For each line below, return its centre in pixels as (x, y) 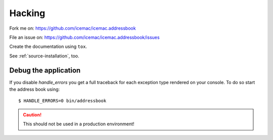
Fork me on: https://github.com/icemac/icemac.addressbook (73, 28)
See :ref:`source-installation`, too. (44, 56)
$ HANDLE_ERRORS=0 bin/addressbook (62, 101)
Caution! (32, 115)
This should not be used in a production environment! (79, 124)
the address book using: (35, 89)
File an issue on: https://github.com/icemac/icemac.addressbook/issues (84, 37)
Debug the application (45, 70)
